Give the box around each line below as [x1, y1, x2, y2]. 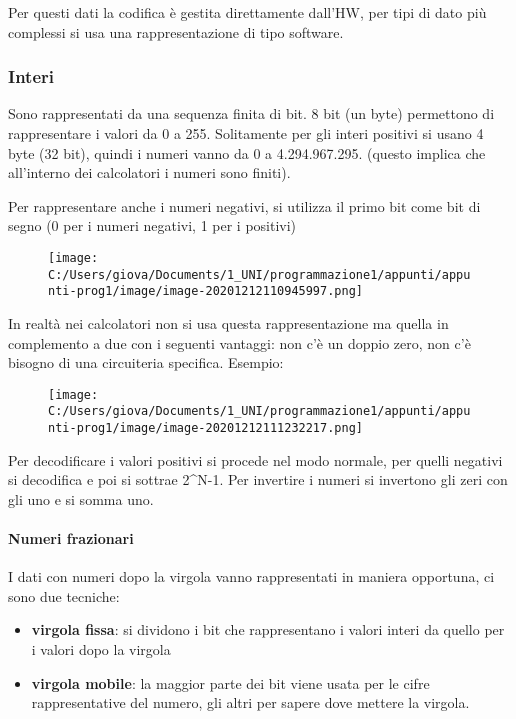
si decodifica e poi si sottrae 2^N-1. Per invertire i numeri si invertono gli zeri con [8, 469, 508, 490]
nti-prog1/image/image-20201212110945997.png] [48, 284, 363, 299]
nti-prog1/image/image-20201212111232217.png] [48, 421, 363, 436]
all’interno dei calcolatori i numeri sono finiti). [8, 162, 291, 183]
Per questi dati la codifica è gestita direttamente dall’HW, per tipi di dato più [8, 2, 487, 22]
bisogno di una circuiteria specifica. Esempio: [8, 352, 284, 373]
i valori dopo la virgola [31, 639, 171, 660]
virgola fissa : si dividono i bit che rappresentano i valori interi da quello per [31, 619, 505, 640]
